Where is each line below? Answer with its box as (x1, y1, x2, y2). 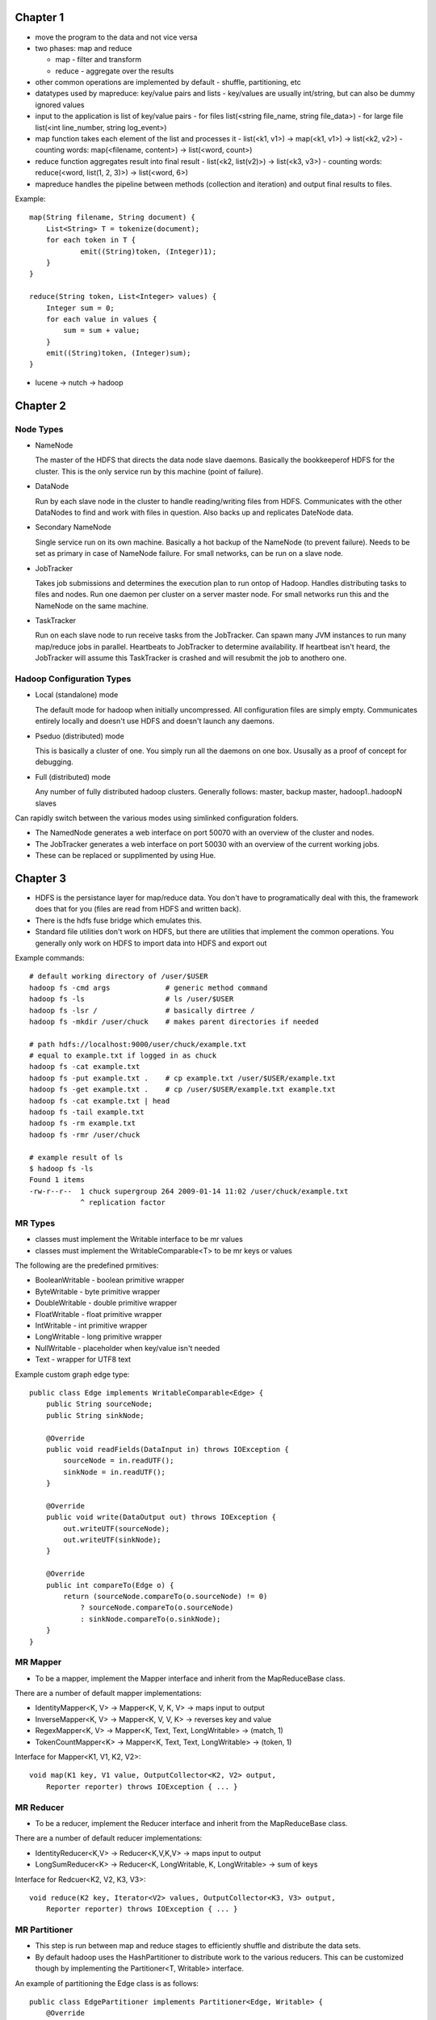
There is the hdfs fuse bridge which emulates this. (35, 915, 202, 925)
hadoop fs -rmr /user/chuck (29, 1130, 140, 1139)
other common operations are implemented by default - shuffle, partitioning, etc (35, 78, 302, 87)
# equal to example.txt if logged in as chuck (29, 1051, 217, 1060)
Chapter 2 (15, 398, 66, 412)
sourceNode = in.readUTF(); (63, 1456, 174, 1466)
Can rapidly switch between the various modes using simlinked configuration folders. (15, 813, 299, 823)
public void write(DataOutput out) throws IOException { (45, 1513, 276, 1522)
